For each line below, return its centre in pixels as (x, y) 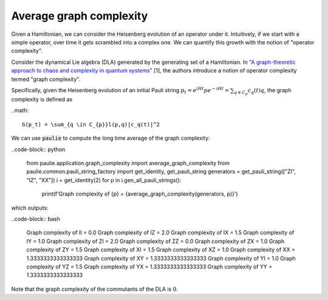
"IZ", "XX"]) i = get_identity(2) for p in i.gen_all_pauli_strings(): (104, 180)
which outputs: (30, 208)
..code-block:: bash (36, 219)
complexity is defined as (42, 100)
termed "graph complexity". (46, 79)
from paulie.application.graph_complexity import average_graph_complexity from (128, 163)
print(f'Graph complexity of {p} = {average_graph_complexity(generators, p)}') (140, 194)
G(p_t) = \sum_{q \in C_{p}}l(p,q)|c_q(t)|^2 (91, 124)
